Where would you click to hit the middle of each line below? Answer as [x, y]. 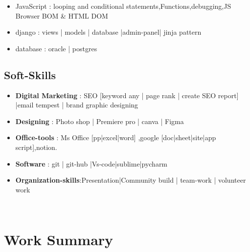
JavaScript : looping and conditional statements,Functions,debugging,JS [123, 6]
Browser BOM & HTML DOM [62, 15]
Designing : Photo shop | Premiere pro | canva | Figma [100, 121]
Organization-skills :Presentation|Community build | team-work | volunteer [131, 180]
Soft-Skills [30, 74]
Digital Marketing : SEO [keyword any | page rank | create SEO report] [127, 95]
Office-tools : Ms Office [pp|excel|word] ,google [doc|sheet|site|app [116, 137]
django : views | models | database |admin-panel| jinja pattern [108, 32]
